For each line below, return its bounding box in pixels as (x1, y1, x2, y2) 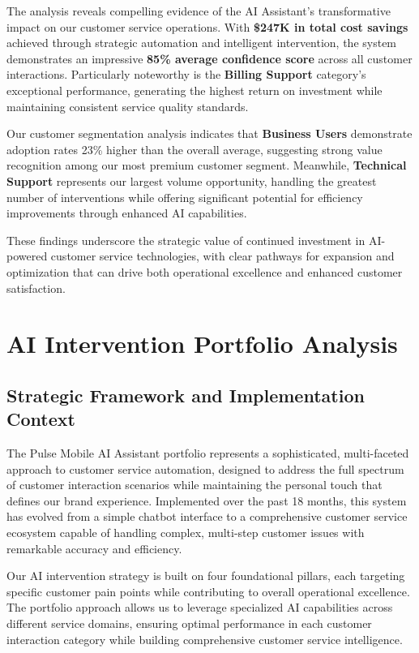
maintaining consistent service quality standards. (6, 97, 249, 114)
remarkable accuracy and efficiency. (6, 539, 182, 556)
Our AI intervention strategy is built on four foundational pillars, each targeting (6, 567, 405, 584)
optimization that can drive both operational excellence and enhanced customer (6, 263, 403, 280)
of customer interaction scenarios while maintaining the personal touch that (6, 476, 383, 493)
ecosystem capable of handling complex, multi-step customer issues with (6, 524, 365, 541)
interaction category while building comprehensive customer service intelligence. (6, 630, 403, 647)
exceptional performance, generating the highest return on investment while (6, 81, 383, 98)
